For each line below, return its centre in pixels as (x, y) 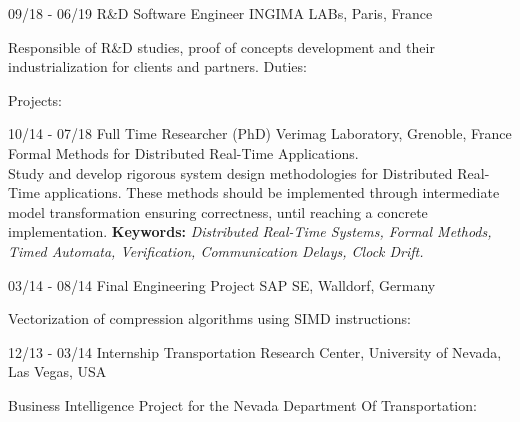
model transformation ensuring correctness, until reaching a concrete (218, 211)
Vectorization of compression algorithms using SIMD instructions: (209, 318)
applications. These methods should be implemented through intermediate (272, 192)
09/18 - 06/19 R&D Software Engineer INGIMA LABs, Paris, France (220, 13)
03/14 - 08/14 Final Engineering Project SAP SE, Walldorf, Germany (222, 284)
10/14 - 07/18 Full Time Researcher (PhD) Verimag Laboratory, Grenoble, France (260, 133)
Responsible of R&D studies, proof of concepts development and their (221, 46)
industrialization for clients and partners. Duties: (157, 66)
